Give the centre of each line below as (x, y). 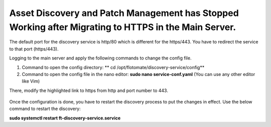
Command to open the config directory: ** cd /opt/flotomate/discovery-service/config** (113, 67)
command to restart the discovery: (45, 109)
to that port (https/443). (34, 49)
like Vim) (31, 81)
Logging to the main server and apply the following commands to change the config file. (100, 58)
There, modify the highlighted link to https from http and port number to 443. (89, 90)
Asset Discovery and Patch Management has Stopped (124, 13)
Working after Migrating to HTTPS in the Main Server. (123, 27)
